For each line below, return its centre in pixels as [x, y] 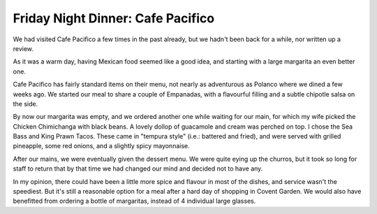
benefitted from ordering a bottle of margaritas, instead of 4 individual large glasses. [134, 201]
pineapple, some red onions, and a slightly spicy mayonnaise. [101, 146]
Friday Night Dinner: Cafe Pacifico [114, 18]
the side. [25, 104]
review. [23, 48]
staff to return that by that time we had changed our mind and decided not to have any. [138, 169]
